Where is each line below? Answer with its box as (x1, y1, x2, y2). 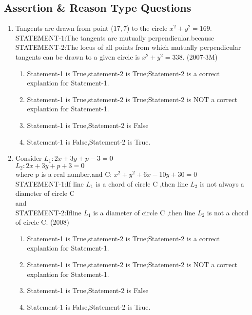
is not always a (200, 178, 244, 189)
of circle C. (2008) (15, 217, 69, 227)
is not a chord (207, 207, 249, 217)
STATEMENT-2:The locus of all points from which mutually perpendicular (15, 42, 241, 52)
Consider (15, 153, 42, 163)
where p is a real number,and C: (15, 169, 112, 179)
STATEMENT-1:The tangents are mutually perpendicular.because (15, 32, 214, 42)
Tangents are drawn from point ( (15, 23, 114, 33)
